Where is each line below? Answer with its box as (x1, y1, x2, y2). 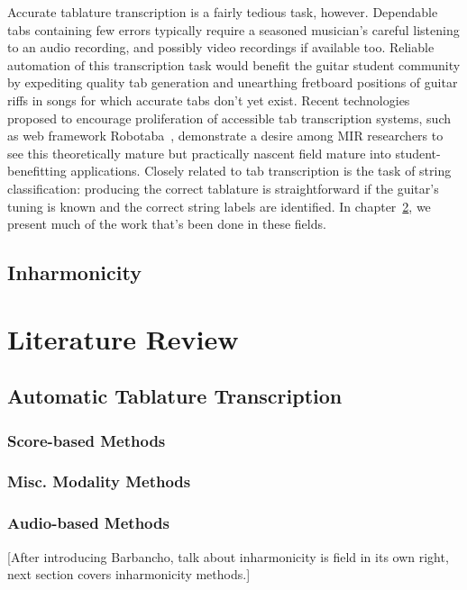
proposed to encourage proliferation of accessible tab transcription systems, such (7, 108, 452, 127)
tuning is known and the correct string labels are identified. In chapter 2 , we (7, 196, 431, 215)
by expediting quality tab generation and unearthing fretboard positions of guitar (7, 73, 458, 92)
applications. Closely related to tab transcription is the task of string (70, 161, 452, 180)
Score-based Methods (7, 429, 166, 451)
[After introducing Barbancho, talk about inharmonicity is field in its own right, (7, 547, 449, 566)
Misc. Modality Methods (7, 470, 191, 493)
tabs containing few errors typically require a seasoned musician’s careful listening (7, 20, 460, 39)
